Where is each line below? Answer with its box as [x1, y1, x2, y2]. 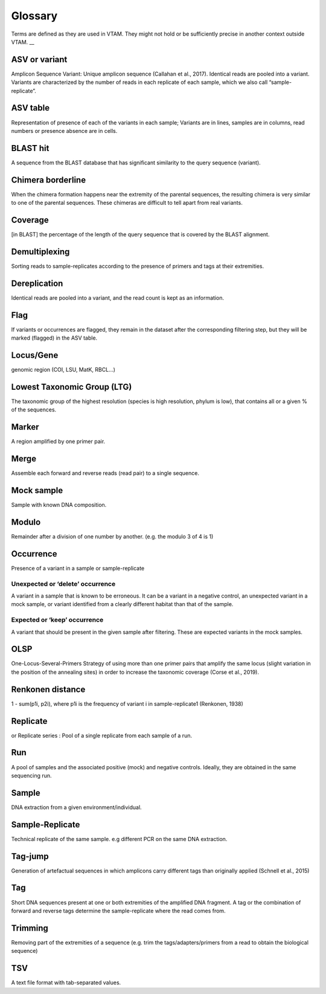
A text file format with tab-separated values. [11, 979, 121, 986]
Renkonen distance [11, 684, 86, 694]
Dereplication [11, 278, 63, 288]
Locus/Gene [11, 350, 59, 360]
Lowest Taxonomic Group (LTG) [11, 381, 132, 392]
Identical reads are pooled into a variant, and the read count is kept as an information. [11, 294, 225, 302]
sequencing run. [11, 772, 52, 779]
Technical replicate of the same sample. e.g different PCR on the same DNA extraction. [11, 835, 228, 842]
